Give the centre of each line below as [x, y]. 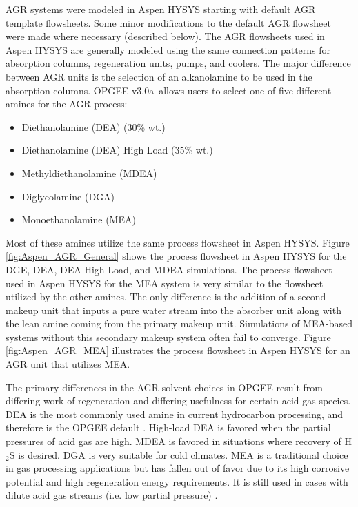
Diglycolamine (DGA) [68, 196]
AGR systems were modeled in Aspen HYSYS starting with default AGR [161, 9]
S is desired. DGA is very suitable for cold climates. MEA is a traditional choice [179, 454]
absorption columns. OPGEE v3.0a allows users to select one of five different [169, 90]
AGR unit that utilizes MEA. [68, 364]
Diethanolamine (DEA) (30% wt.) [93, 126]
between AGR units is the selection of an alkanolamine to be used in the [159, 76]
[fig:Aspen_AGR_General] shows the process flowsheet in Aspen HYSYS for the [176, 256]
